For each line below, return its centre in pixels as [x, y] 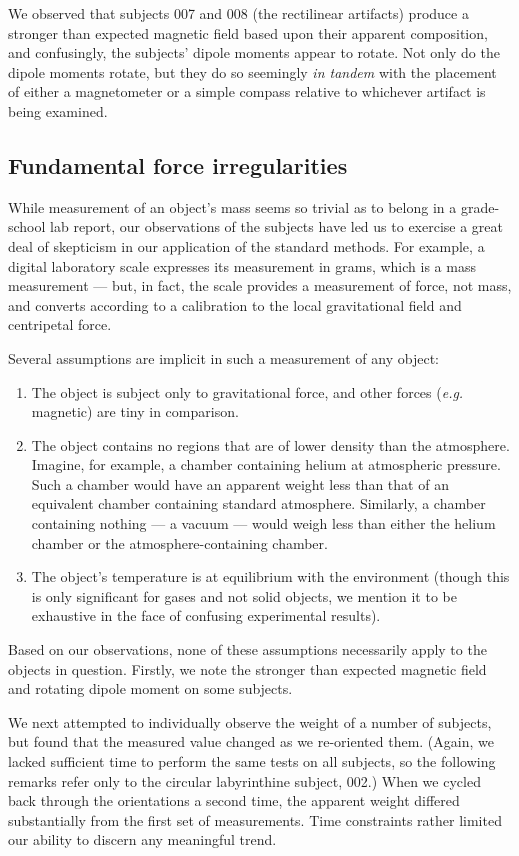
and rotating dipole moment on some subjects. [150, 688]
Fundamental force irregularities [178, 164]
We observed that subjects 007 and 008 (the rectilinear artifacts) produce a [238, 13]
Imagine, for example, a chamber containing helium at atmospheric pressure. [266, 464]
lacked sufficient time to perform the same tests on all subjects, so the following [252, 761]
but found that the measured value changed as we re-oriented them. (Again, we [251, 741]
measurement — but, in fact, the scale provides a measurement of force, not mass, [260, 285]
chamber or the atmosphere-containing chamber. [179, 542]
